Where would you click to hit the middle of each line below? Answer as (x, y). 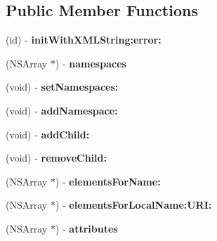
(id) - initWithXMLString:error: (84, 40)
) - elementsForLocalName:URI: (133, 205)
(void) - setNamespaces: (62, 87)
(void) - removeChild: (56, 158)
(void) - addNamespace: (62, 110)
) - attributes (86, 228)
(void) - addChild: (48, 134)
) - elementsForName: (108, 181)
